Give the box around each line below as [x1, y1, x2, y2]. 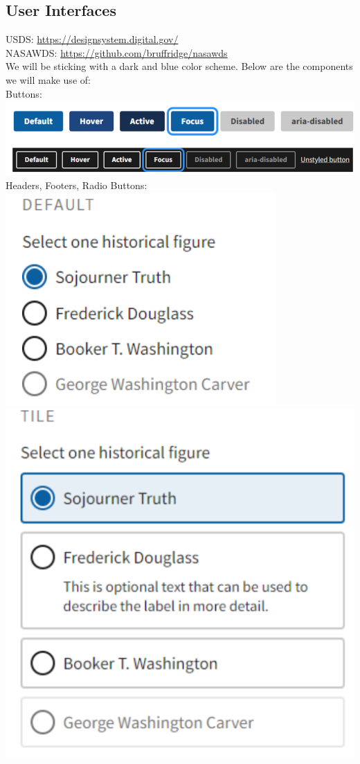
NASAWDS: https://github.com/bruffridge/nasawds [6, 45, 228, 60]
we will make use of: [6, 72, 91, 87]
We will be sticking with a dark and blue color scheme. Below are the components [6, 59, 353, 73]
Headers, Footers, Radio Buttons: [6, 177, 147, 192]
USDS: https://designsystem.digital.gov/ [6, 32, 179, 46]
